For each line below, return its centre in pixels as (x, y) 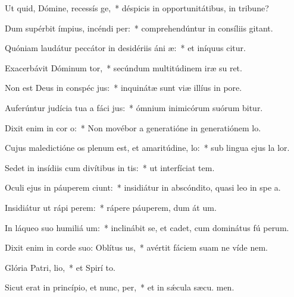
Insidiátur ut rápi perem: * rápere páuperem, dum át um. (111, 207)
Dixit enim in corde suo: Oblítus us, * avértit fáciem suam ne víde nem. (136, 247)
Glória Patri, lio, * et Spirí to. (60, 267)
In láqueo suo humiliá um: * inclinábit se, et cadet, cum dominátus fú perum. (147, 227)
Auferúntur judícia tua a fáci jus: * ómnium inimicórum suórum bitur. (134, 107)
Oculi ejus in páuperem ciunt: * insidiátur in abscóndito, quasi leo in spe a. (143, 187)
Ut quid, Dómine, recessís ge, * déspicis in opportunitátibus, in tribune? (137, 8)
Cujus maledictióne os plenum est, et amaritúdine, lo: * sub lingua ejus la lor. (147, 148)
